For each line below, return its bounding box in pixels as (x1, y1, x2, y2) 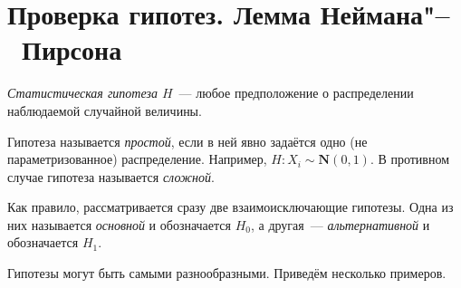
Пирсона (22, 31, 122, 68)
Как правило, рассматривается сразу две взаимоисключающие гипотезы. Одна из (7, 197, 454, 216)
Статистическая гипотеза (7, 83, 158, 102)
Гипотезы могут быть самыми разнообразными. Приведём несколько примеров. (7, 264, 447, 283)
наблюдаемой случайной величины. (7, 101, 202, 120)
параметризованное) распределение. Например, (7, 149, 267, 168)
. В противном (370, 149, 450, 168)
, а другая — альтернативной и (250, 215, 430, 234)
